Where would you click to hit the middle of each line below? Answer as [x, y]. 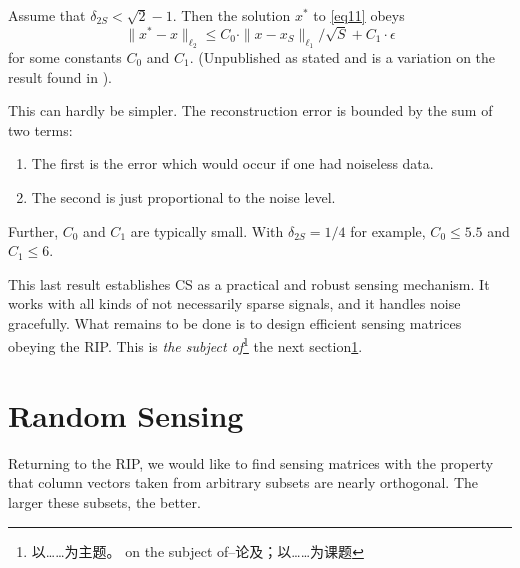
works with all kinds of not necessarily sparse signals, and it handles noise [234, 303]
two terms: [40, 129]
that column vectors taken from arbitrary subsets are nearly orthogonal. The [243, 482]
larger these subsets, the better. [104, 502]
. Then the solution [231, 15]
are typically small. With [207, 230]
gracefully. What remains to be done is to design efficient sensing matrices [235, 322]
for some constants [65, 56]
